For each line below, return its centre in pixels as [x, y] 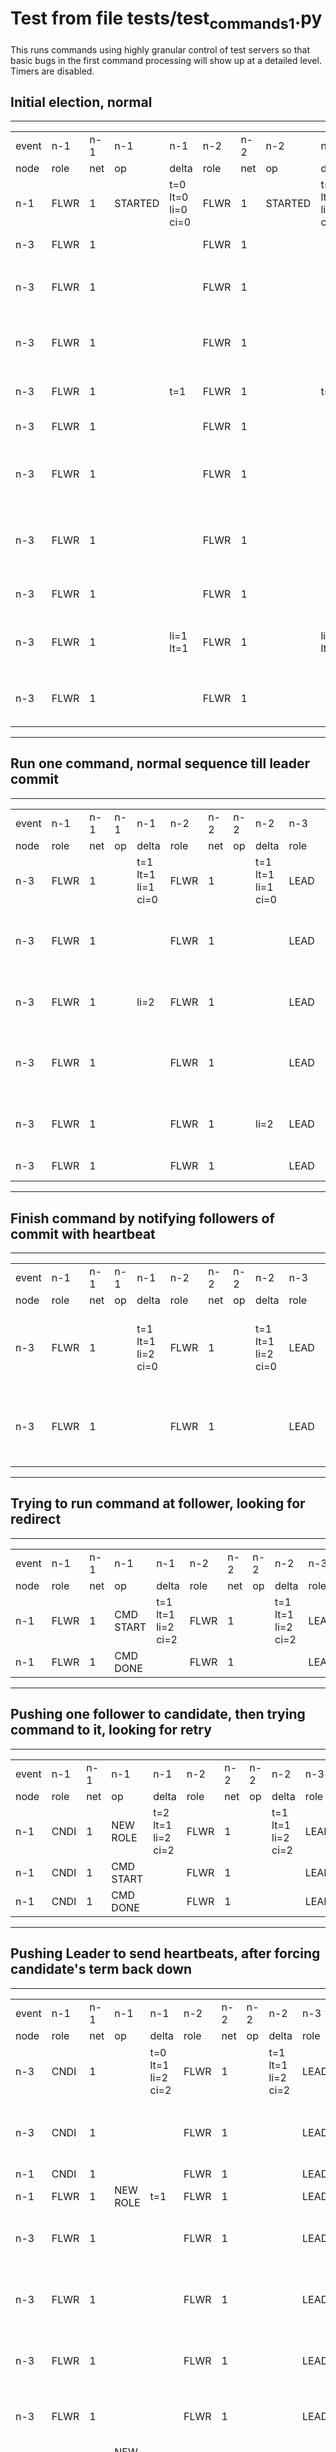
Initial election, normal [81, 102]
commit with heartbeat [83, 1233]
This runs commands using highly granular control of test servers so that [160, 49]
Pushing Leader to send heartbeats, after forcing [165, 1953]
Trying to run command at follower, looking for [158, 1503]
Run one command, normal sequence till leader [160, 763]
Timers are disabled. [52, 71]
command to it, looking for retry [111, 1730]
